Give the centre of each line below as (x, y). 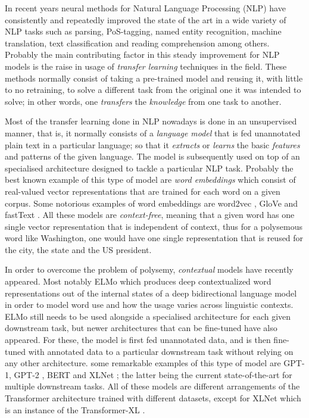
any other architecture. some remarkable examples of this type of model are (143, 363)
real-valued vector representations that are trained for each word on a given (143, 191)
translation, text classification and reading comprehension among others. (137, 43)
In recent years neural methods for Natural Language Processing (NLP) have (145, 8)
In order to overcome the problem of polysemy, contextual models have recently (149, 269)
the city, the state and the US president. (78, 249)
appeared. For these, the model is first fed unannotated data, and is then (138, 340)
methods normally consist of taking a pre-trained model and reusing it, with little (154, 78)
